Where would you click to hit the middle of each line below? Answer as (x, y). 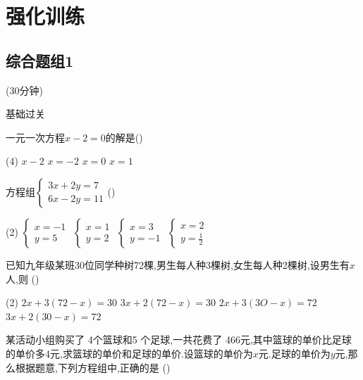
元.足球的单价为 (294, 353)
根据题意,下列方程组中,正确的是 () (93, 367)
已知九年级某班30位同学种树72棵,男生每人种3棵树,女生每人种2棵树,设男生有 (178, 264)
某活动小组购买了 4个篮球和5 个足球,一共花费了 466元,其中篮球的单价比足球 (179, 340)
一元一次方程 (35, 137)
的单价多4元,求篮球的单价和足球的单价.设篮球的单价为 (129, 353)
